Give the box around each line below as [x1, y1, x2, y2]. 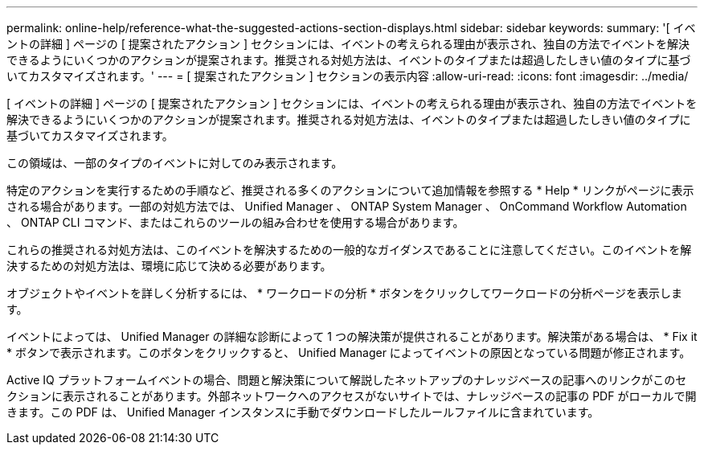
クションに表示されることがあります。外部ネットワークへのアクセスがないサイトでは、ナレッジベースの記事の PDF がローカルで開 [6, 389, 697, 403]
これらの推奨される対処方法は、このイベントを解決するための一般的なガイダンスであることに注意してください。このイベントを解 [6, 243, 692, 256]
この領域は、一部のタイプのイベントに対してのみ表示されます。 [6, 156, 343, 170]
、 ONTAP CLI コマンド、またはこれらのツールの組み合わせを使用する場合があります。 [6, 215, 465, 229]
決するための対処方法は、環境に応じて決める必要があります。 [6, 259, 332, 273]
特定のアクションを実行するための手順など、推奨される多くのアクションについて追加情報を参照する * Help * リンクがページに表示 [6, 183, 694, 197]
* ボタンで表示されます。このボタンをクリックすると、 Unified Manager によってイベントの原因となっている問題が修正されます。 [6, 346, 691, 359]
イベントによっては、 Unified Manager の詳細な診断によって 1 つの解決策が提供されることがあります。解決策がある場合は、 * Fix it [6, 330, 698, 343]
